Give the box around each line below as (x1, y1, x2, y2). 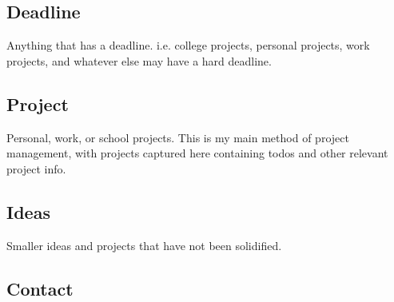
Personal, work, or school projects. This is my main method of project (6, 129, 349, 145)
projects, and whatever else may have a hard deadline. (6, 52, 272, 69)
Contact (6, 276, 74, 300)
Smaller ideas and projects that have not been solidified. (6, 236, 282, 253)
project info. (6, 160, 66, 177)
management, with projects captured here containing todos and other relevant (6, 145, 388, 161)
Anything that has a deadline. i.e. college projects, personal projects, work (6, 37, 370, 54)
